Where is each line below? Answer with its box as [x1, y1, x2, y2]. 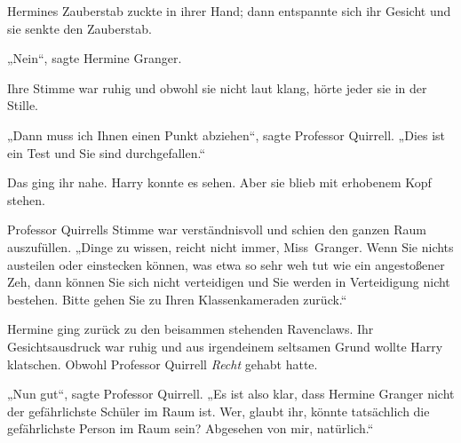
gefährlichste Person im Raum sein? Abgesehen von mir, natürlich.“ [7, 419, 374, 438]
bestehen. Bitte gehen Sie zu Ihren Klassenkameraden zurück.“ [7, 289, 347, 308]
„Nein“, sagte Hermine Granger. [7, 49, 182, 67]
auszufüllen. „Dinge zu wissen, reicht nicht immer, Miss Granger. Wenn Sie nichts [7, 237, 454, 256]
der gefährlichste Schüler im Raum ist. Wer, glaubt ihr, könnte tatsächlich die [7, 401, 430, 420]
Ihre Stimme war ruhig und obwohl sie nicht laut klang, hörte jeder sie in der [7, 78, 427, 97]
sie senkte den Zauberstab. [7, 19, 152, 37]
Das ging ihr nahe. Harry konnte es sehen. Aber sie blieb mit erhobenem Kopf [7, 173, 432, 192]
